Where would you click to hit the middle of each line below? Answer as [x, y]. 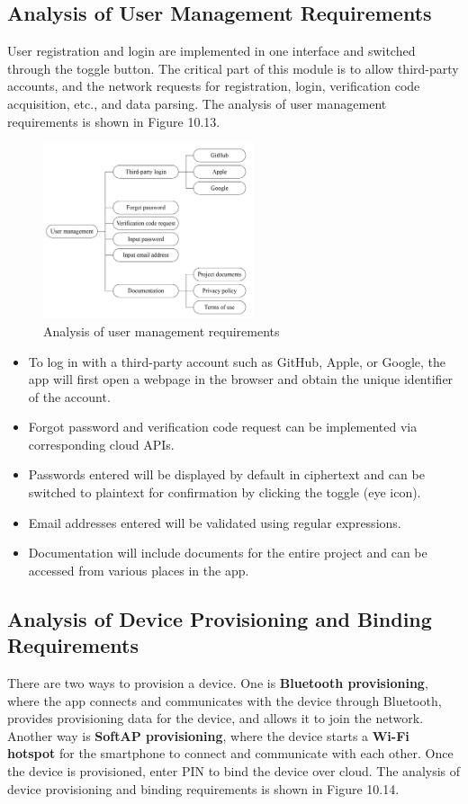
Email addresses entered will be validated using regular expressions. [215, 522]
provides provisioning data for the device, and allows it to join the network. [216, 718]
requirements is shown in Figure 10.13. [114, 121]
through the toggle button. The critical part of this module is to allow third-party [233, 68]
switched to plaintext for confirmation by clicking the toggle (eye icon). [225, 492]
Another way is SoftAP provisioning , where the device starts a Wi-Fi [208, 735]
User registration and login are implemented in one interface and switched [211, 51]
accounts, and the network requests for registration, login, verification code [214, 86]
